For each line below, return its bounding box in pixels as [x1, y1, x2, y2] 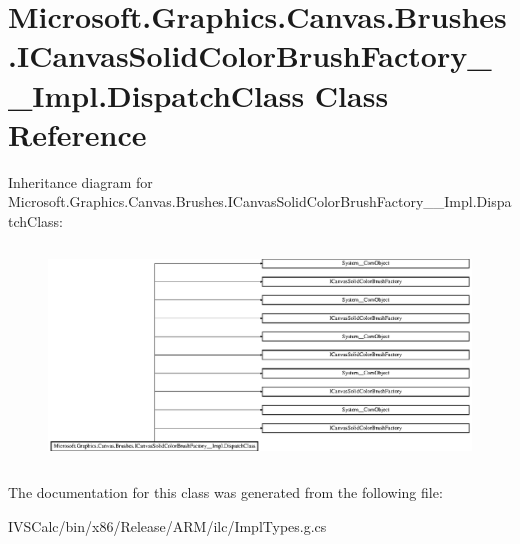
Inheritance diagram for [8, 171, 153, 192]
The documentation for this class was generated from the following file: [8, 482, 443, 503]
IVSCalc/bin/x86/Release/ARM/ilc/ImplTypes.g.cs [8, 515, 327, 536]
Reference [8, 113, 147, 154]
